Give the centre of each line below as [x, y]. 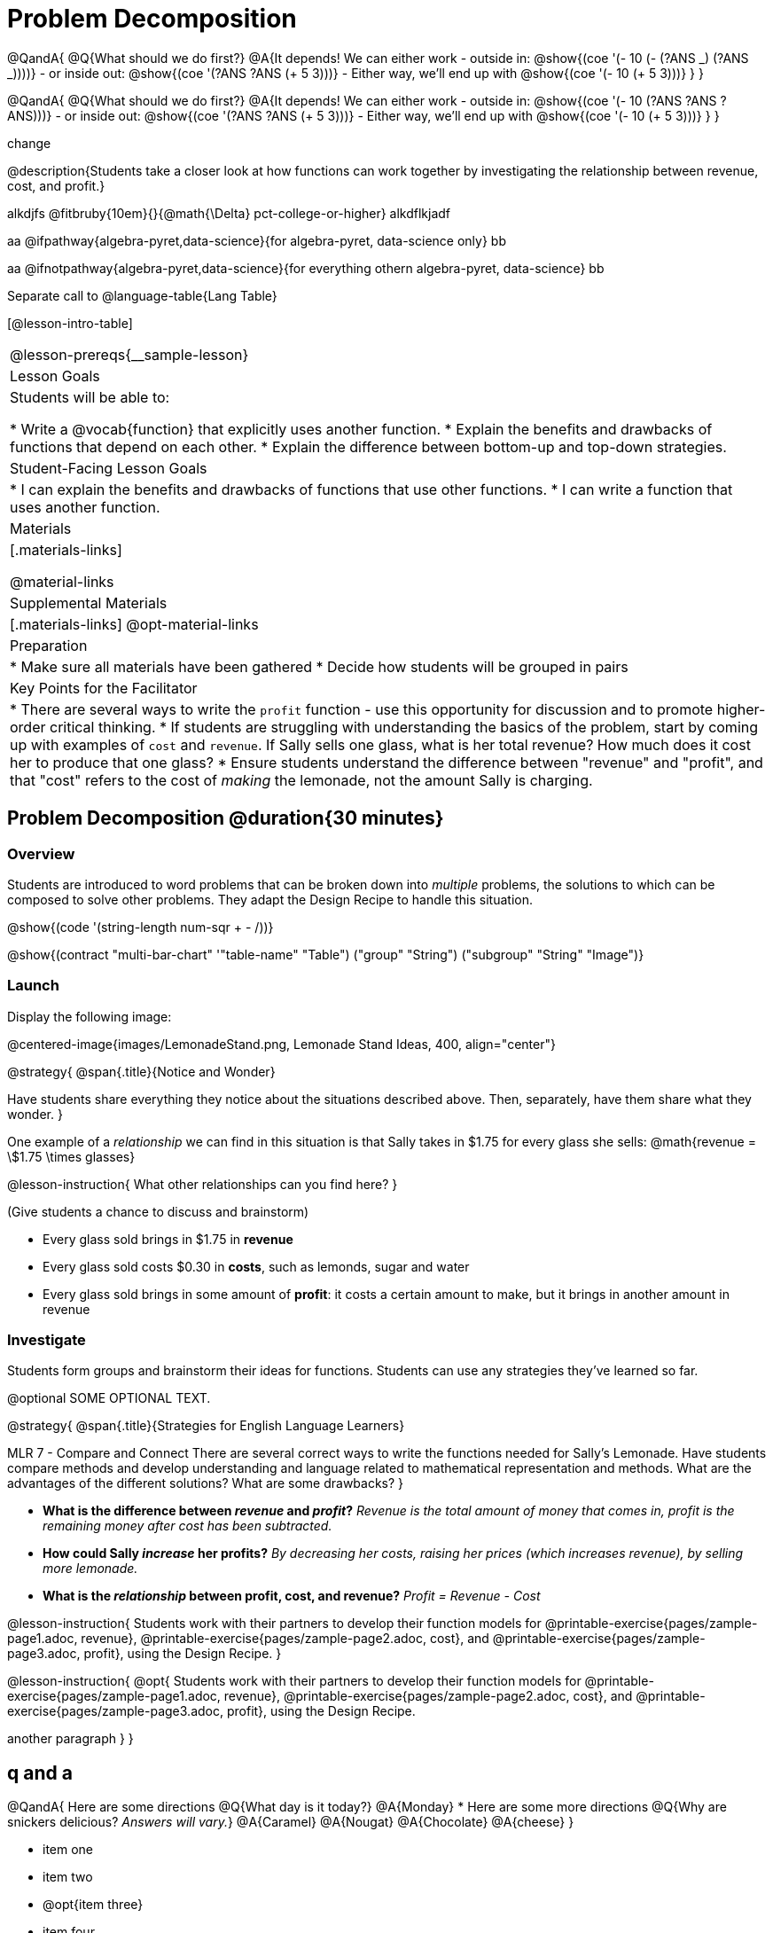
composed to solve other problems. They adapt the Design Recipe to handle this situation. [270, 899]
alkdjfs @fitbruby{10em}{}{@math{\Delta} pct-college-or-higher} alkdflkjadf [229, 213]
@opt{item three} [93, 1905]
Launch [33, 986]
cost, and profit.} [56, 185]
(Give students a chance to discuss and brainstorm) [158, 1211]
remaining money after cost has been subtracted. [187, 1526]
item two [68, 1877]
